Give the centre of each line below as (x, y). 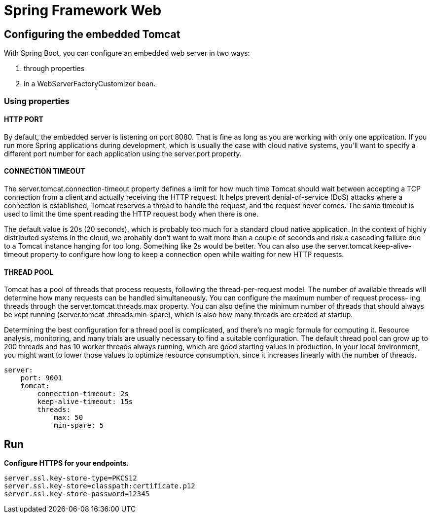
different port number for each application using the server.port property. (123, 153)
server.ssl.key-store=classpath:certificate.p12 (100, 486)
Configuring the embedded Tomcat (92, 34)
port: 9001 (41, 378)
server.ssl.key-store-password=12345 (77, 494)
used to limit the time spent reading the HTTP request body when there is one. (131, 214)
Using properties (37, 101)
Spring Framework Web (83, 10)
